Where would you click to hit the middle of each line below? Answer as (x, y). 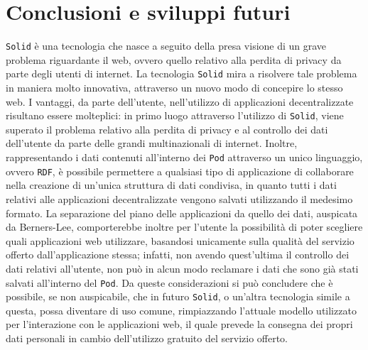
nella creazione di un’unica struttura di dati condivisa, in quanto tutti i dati (171, 185)
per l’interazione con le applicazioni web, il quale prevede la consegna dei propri (179, 324)
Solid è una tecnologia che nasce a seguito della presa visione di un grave (166, 46)
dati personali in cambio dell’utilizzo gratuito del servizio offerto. (147, 338)
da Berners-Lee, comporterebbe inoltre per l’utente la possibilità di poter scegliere (184, 227)
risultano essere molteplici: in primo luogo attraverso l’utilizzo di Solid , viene (175, 115)
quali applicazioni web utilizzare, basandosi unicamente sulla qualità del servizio (180, 240)
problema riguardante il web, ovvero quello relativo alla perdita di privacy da (174, 59)
